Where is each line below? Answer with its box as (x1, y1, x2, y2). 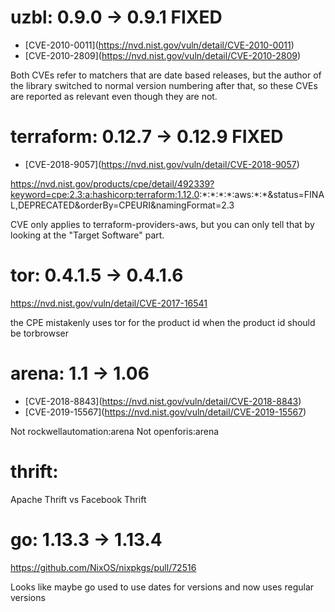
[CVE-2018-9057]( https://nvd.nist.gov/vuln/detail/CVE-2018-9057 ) (24, 158, 300, 170)
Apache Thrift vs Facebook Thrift (10, 493, 147, 505)
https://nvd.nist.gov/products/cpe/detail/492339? (10, 177, 215, 190)
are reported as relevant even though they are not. (10, 90, 218, 102)
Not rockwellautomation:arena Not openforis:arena (10, 425, 220, 437)
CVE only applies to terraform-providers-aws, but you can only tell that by (10, 218, 315, 230)
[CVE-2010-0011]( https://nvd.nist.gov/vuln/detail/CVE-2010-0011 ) (24, 39, 295, 51)
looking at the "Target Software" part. (10, 229, 165, 241)
